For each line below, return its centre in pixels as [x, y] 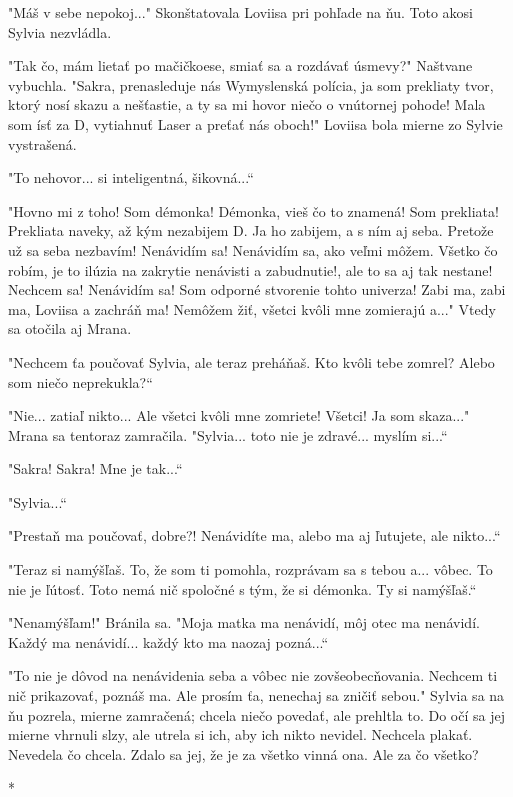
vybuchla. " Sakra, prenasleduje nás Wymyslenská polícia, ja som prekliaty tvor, [251, 84]
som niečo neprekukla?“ [80, 381]
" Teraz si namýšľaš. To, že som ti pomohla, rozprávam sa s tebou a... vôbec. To [250, 569]
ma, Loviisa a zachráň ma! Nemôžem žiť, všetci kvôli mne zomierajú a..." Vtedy [252, 308]
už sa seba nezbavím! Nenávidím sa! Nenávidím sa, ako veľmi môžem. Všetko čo [253, 249]
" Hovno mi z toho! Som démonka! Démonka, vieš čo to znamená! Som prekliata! [253, 210]
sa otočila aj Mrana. [70, 328]
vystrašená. [42, 143]
